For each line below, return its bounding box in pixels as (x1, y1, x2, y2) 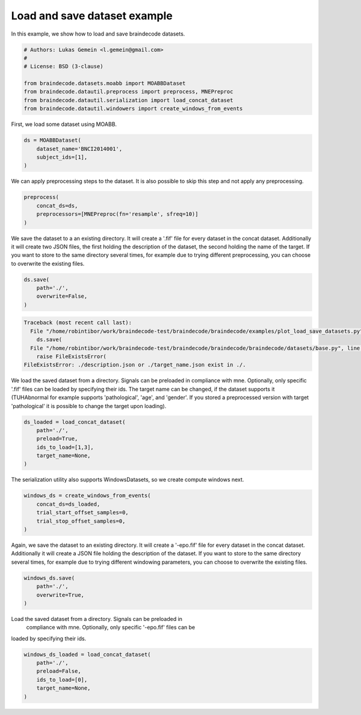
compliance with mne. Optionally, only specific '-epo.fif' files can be (26, 624, 196, 631)
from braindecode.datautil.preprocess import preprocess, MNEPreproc (23, 88, 233, 95)
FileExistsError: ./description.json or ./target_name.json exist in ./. (23, 362, 246, 368)
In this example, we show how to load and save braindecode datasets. (11, 30, 185, 37)
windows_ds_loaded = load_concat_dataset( (23, 651, 151, 658)
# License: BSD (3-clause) (23, 63, 103, 70)
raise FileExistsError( (36, 353, 106, 360)
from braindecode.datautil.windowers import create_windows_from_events (23, 106, 243, 112)
